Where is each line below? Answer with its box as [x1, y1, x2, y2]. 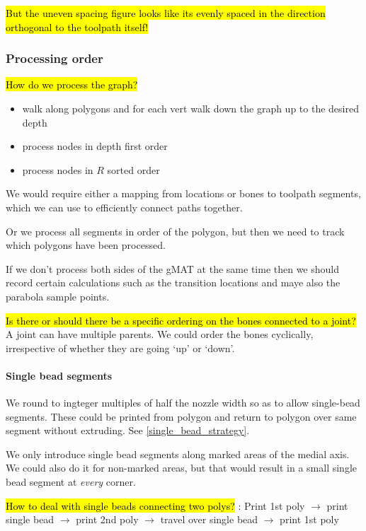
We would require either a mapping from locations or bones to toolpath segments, [6, 186, 361, 201]
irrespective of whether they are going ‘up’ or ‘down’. [6, 340, 235, 355]
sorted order [107, 162, 160, 177]
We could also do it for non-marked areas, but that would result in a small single [6, 460, 357, 475]
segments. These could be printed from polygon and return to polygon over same [6, 409, 357, 424]
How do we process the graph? [6, 77, 138, 92]
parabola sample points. [6, 288, 110, 303]
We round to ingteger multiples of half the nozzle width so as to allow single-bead [6, 395, 360, 410]
